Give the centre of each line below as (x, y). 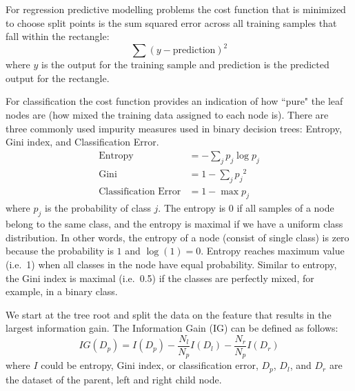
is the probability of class (98, 208)
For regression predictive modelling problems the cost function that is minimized (176, 9)
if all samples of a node (285, 208)
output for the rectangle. (58, 78)
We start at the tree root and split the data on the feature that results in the (169, 314)
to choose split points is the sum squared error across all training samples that (171, 22)
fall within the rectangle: (58, 36)
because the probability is (60, 251)
